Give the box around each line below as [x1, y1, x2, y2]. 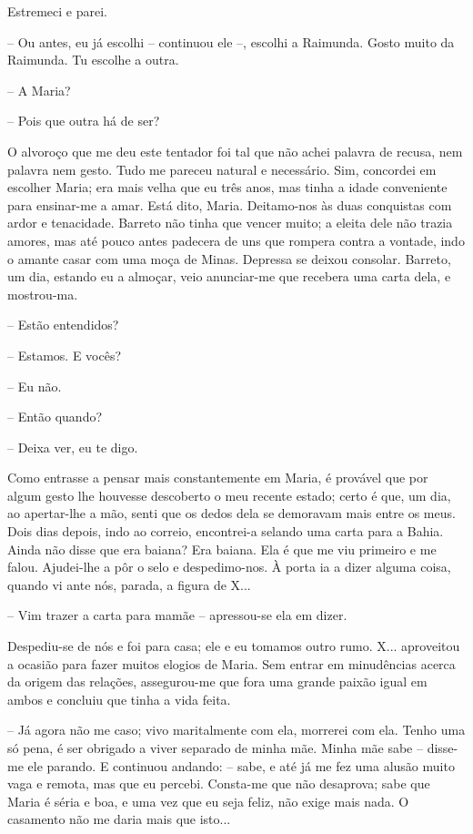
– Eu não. [7, 376, 62, 395]
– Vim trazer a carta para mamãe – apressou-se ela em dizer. [7, 605, 347, 625]
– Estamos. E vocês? [7, 345, 122, 364]
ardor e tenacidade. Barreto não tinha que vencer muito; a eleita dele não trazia [7, 213, 453, 232]
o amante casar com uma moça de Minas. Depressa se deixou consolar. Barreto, [7, 249, 451, 268]
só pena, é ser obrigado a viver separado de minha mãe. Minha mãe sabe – [7, 738, 423, 757]
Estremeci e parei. [7, 2, 107, 20]
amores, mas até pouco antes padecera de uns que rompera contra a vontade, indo [7, 230, 465, 249]
